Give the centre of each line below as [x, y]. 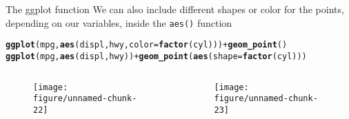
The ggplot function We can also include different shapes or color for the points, [175, 9]
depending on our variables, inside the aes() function [119, 22]
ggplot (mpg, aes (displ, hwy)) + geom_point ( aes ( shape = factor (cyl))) [156, 56]
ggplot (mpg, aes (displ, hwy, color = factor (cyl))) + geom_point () [147, 45]
